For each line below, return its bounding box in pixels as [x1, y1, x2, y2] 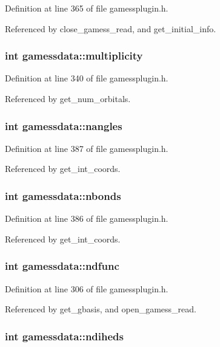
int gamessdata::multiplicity [5, 48, 143, 63]
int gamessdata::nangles [5, 118, 122, 133]
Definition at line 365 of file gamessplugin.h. [5, 2, 168, 14]
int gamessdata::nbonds [5, 188, 121, 203]
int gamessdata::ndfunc [5, 258, 119, 273]
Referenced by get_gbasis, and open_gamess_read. [5, 303, 196, 315]
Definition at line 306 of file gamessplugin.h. [5, 282, 168, 295]
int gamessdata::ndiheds [5, 328, 124, 343]
